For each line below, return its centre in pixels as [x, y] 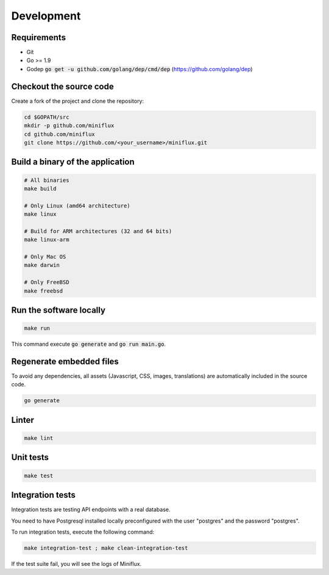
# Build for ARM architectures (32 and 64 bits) [98, 231]
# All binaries [47, 180]
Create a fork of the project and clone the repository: [78, 101]
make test [39, 476]
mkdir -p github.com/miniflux [69, 126]
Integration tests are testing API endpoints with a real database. [91, 510]
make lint [39, 438]
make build [40, 188]
